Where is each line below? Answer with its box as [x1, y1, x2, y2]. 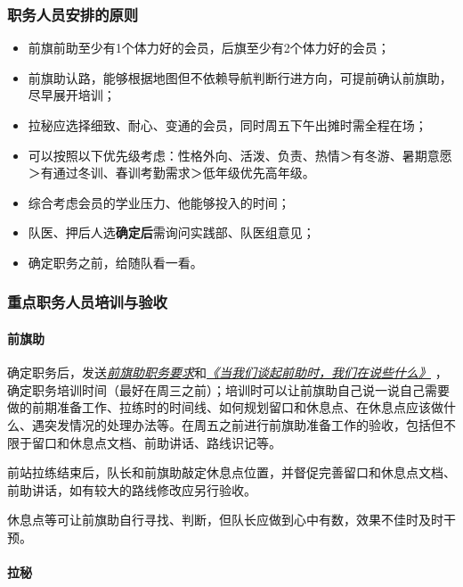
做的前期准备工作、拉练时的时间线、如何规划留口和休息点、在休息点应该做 [7, 398, 443, 417]
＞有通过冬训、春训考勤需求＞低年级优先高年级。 [28, 163, 315, 182]
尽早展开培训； [28, 86, 116, 104]
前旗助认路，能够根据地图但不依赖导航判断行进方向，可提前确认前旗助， [28, 68, 452, 87]
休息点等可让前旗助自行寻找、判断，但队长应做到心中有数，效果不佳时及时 [7, 510, 443, 529]
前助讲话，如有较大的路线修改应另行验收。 [7, 480, 256, 499]
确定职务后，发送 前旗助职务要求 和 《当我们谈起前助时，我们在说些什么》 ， [7, 363, 448, 382]
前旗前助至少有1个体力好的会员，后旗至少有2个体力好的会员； [28, 38, 390, 57]
